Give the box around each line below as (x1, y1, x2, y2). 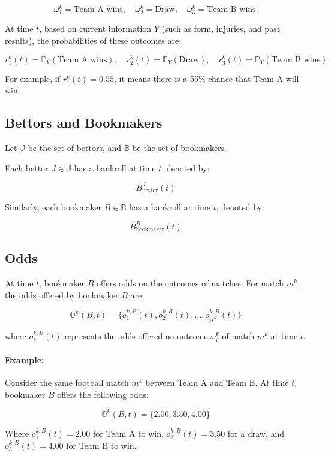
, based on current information (39, 22, 152, 35)
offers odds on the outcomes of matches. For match (97, 277, 284, 289)
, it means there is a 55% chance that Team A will (114, 72, 299, 84)
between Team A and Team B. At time (145, 376, 289, 389)
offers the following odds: (57, 388, 149, 400)
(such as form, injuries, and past (161, 22, 281, 35)
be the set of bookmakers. (132, 141, 227, 154)
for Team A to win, (93, 427, 164, 439)
